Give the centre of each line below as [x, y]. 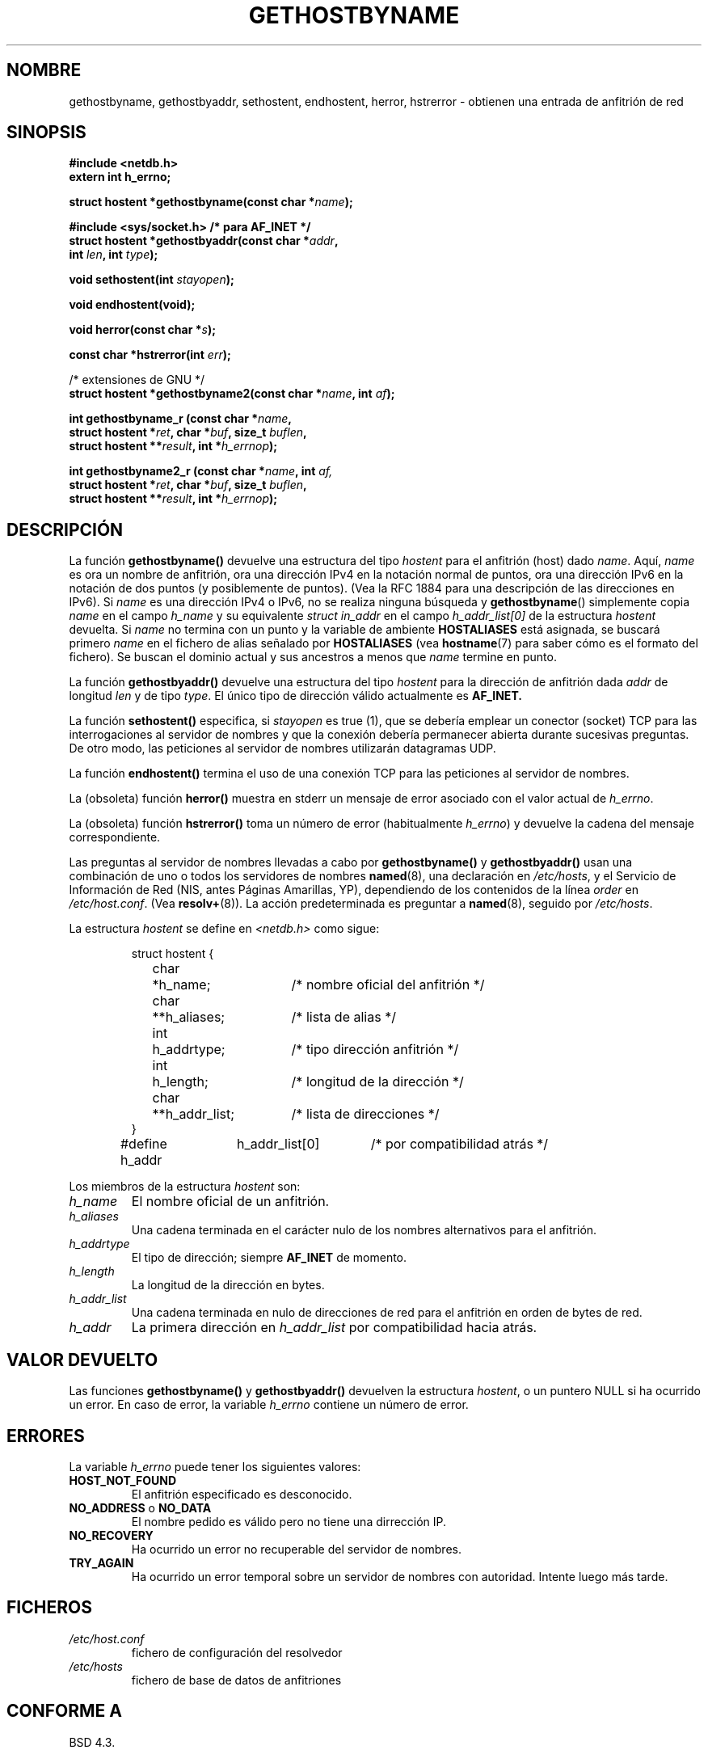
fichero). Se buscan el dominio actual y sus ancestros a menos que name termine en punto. [313, 657]
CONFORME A [64, 1711]
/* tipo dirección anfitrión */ [375, 1050]
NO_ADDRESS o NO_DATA [140, 1507]
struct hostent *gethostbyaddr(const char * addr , [204, 241]
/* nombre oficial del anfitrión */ [388, 985]
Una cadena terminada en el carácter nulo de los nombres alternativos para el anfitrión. [364, 1230]
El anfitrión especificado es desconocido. [242, 1494]
